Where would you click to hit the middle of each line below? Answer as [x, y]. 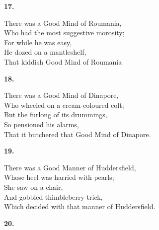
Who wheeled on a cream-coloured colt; [64, 105]
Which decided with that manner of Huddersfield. [80, 206]
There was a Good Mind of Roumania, [63, 23]
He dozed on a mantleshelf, [45, 52]
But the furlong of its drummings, [56, 115]
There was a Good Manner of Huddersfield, [70, 167]
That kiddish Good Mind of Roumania [63, 61]
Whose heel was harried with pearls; [59, 177]
